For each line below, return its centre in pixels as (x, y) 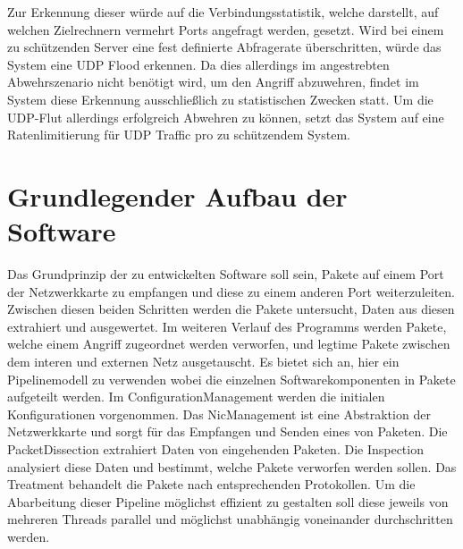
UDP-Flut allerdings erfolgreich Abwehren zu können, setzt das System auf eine (226, 117)
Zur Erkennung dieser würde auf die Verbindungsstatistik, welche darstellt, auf (223, 12)
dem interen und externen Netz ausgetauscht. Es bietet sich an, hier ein (203, 362)
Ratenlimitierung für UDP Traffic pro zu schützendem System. (179, 135)
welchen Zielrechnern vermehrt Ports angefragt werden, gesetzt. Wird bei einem (226, 29)
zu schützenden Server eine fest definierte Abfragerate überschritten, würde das (224, 47)
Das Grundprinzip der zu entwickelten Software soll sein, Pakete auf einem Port (226, 274)
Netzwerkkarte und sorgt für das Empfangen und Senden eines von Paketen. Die (227, 431)
